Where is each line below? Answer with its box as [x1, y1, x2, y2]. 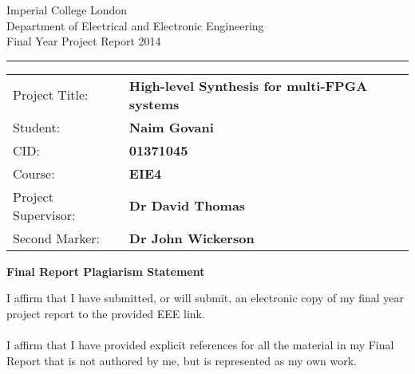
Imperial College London [6, 2, 128, 18]
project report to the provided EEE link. [6, 305, 205, 321]
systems [128, 94, 180, 113]
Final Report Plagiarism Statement [6, 262, 205, 279]
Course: [13, 163, 55, 183]
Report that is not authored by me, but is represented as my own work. [6, 352, 357, 368]
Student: [13, 117, 61, 136]
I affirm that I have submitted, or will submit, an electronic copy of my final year [6, 289, 405, 306]
